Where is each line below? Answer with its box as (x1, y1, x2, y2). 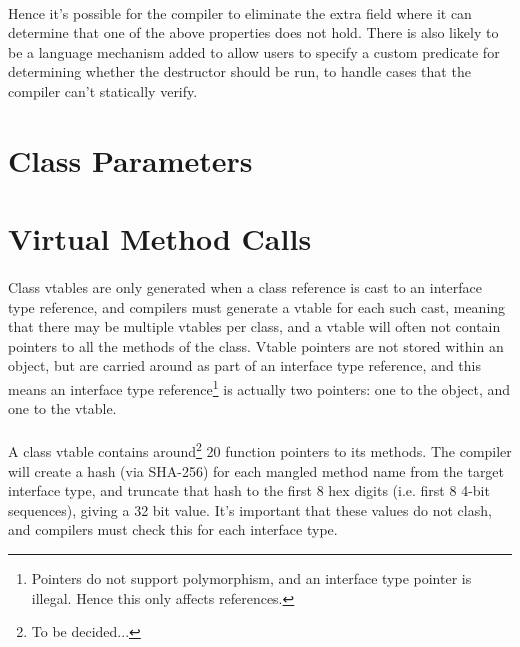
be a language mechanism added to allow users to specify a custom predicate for (8, 41, 500, 62)
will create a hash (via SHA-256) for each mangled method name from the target (8, 460, 505, 481)
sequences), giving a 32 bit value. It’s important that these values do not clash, (8, 499, 492, 520)
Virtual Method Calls (8, 218, 312, 259)
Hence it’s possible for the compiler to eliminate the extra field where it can (8, 2, 472, 23)
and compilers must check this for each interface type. (8, 519, 338, 540)
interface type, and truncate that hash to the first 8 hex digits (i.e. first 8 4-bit (8, 480, 490, 501)
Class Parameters (8, 139, 253, 180)
